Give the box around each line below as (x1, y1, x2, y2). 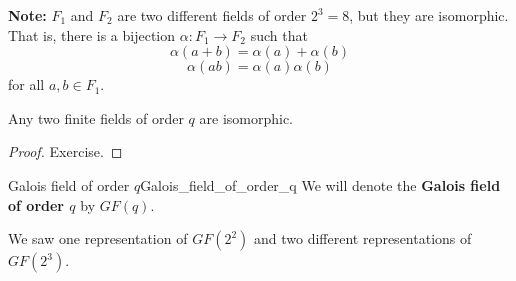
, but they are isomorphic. (349, 5, 509, 25)
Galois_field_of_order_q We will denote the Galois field (140, 174, 501, 195)
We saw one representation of (8, 228, 188, 249)
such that (250, 24, 308, 45)
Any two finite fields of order (8, 107, 184, 128)
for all (8, 74, 45, 95)
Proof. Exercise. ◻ (8, 141, 123, 162)
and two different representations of (254, 228, 472, 249)
